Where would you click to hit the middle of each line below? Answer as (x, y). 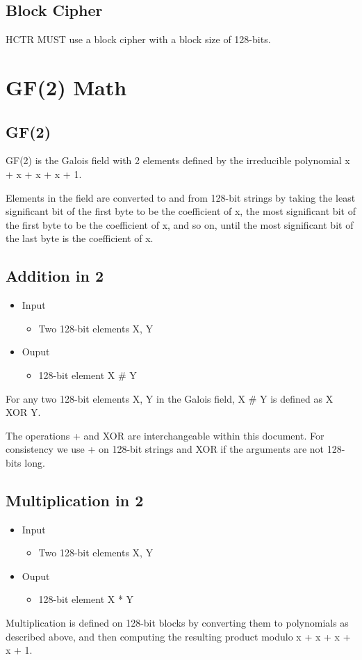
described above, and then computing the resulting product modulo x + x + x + (178, 636)
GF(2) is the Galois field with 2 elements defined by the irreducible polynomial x (178, 160)
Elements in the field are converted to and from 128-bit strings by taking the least (181, 197)
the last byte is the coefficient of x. (80, 238)
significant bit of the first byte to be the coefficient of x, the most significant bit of (181, 211)
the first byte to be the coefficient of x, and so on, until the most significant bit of (180, 224)
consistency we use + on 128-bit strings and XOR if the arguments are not (165, 449)
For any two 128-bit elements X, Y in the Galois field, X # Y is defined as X (170, 398)
